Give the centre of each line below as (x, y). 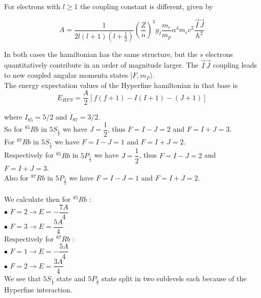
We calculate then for (38, 199)
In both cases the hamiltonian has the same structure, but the (101, 54)
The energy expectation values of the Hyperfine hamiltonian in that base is (121, 85)
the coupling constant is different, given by (146, 6)
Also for (17, 178)
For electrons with (32, 6)
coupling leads (235, 65)
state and (71, 278)
